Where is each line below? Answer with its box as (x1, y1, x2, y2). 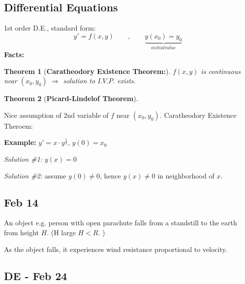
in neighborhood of (157, 170, 214, 180)
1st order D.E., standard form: (4, 23, 96, 33)
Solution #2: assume (4, 170, 66, 180)
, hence (100, 170, 121, 180)
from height (4, 227, 39, 237)
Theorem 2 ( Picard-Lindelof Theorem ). (4, 93, 138, 104)
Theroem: (4, 120, 33, 131)
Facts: (4, 49, 24, 60)
